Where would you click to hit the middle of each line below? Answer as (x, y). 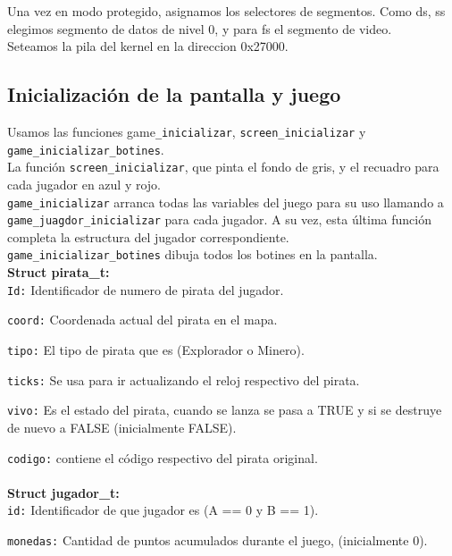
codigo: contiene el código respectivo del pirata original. (163, 457)
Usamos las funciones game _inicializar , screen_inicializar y (187, 131)
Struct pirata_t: (59, 272)
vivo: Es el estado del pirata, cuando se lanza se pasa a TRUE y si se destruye (225, 410)
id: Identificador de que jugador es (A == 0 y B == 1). (163, 510)
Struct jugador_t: (63, 492)
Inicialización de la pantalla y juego (174, 94)
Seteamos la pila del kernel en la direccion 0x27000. (148, 46)
